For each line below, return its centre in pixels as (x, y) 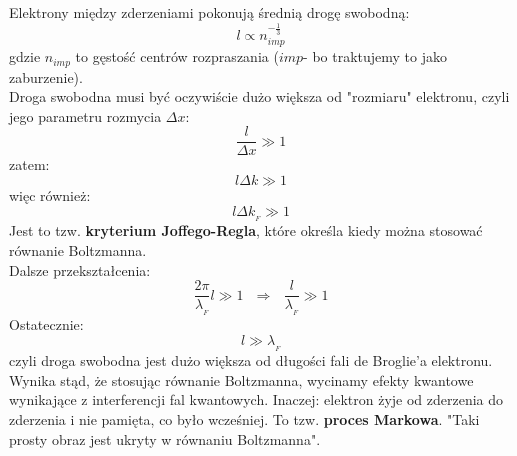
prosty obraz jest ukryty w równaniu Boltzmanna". (165, 438)
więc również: (50, 194)
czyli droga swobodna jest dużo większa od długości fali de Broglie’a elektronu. (251, 360)
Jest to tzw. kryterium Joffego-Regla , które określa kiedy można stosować (246, 230)
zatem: (29, 164)
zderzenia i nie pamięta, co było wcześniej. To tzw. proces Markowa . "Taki (244, 419)
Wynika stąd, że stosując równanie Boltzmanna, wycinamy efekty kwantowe (241, 379)
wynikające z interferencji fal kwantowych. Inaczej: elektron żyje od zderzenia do (256, 399)
